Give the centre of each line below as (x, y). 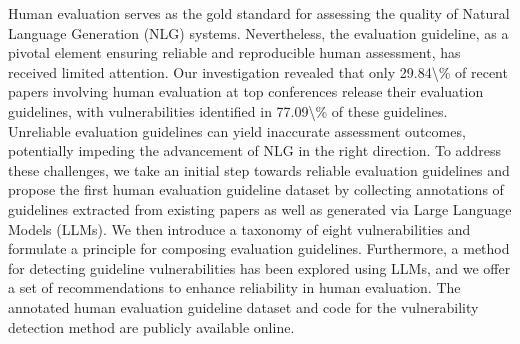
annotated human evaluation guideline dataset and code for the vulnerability (243, 306)
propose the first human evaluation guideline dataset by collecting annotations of (256, 189)
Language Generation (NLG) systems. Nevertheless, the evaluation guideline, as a (258, 32)
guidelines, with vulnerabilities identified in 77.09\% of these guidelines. (228, 110)
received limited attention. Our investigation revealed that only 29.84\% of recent (258, 71)
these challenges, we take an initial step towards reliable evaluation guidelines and (259, 169)
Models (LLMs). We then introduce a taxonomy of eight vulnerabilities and (239, 228)
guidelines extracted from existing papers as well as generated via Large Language (260, 208)
